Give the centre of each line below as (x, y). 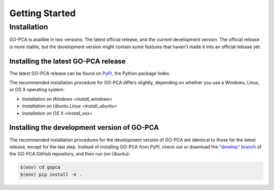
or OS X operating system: (37, 90)
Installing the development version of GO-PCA (84, 127)
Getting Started (43, 13)
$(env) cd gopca (40, 167)
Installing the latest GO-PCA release (68, 61)
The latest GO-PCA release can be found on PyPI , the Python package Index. (90, 73)
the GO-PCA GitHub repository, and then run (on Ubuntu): (70, 154)
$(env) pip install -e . (51, 174)
